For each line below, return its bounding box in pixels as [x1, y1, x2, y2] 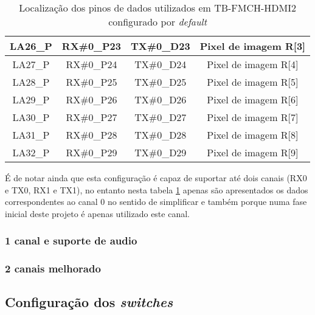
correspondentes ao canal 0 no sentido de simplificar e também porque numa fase [5, 195, 307, 208]
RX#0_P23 [61, 39, 121, 53]
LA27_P [12, 57, 50, 71]
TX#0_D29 [134, 145, 187, 159]
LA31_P [12, 128, 50, 142]
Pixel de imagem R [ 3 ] [199, 39, 306, 53]
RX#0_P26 [66, 92, 117, 106]
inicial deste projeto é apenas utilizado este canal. [5, 207, 190, 220]
